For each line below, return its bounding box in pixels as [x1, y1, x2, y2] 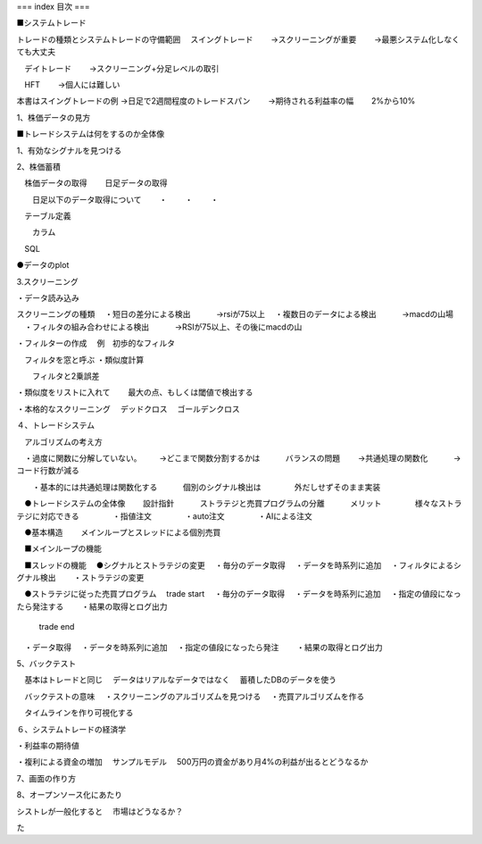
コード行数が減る [16, 465, 79, 476]
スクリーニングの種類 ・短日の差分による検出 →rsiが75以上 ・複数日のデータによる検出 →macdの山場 [16, 309, 454, 320]
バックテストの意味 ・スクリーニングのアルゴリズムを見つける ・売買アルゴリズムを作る [23, 690, 365, 701]
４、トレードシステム [16, 420, 96, 430]
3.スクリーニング [16, 276, 79, 287]
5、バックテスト [16, 658, 77, 669]
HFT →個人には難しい [23, 79, 120, 89]
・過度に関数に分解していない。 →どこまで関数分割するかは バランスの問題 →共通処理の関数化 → [23, 452, 461, 464]
